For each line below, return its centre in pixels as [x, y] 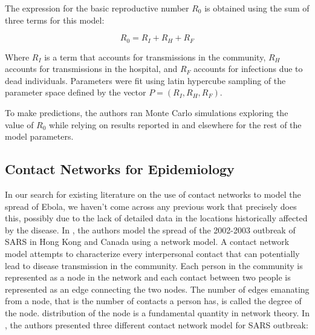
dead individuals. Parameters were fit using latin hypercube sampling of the [145, 80]
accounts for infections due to [248, 69]
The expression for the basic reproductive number [97, 8]
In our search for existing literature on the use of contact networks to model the [153, 194]
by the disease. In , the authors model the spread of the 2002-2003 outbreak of [150, 229]
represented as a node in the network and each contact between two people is [148, 277]
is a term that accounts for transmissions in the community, [155, 57]
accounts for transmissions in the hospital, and [91, 69]
